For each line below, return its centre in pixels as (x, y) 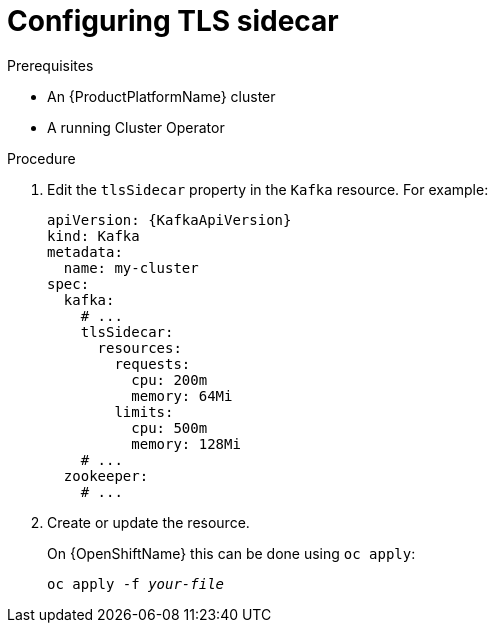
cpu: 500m (169, 427)
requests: (152, 363)
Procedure (41, 158)
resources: (139, 347)
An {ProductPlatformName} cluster (161, 96)
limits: (144, 411)
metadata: (85, 251)
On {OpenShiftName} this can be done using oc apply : (231, 553)
